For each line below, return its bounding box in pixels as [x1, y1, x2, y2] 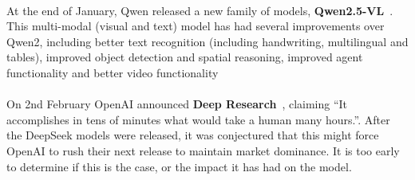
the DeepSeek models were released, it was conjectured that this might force [6, 127, 379, 143]
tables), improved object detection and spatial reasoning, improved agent [6, 49, 363, 65]
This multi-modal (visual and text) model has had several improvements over [6, 18, 385, 34]
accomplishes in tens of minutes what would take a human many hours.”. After [6, 111, 390, 127]
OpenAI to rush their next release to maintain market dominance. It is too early [6, 142, 400, 158]
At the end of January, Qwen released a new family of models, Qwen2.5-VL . [6, 2, 393, 18]
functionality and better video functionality [6, 64, 219, 80]
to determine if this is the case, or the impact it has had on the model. [6, 158, 352, 174]
